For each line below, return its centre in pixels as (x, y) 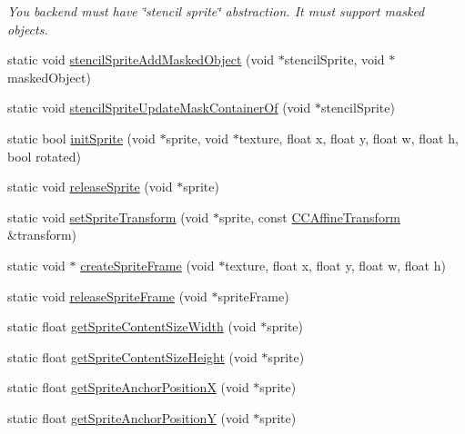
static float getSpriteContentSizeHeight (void (132, 356)
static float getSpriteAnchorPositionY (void (128, 417)
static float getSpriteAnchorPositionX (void (128, 387)
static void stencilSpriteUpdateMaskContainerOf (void (159, 108)
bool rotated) (44, 156)
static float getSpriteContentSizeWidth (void (132, 326)
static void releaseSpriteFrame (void (107, 296)
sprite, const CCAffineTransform (310, 217)
